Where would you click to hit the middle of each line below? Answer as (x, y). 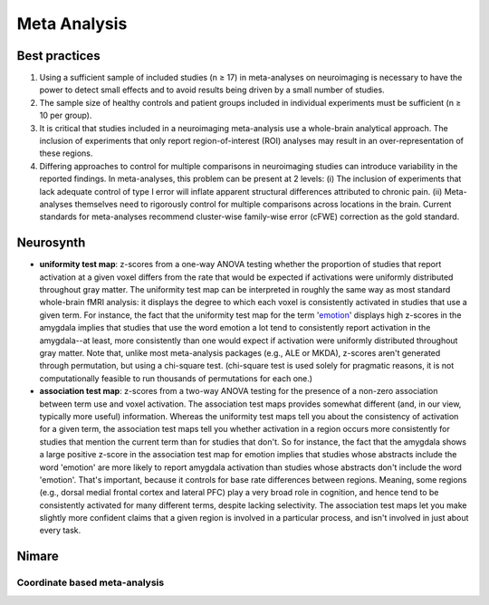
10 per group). (66, 115)
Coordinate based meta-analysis (91, 582)
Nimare (38, 557)
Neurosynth (51, 243)
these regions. (66, 153)
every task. (60, 531)
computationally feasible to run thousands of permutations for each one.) (176, 378)
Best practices (58, 56)
